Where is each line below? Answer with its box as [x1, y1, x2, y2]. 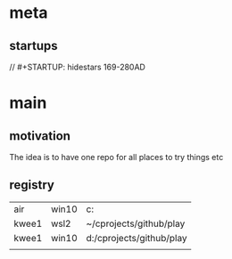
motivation [9, 128, 71, 143]
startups [9, 38, 58, 53]
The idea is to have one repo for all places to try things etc [9, 152, 224, 162]
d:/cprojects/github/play [86, 231, 187, 244]
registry [9, 177, 55, 193]
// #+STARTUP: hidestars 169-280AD [9, 61, 145, 72]
